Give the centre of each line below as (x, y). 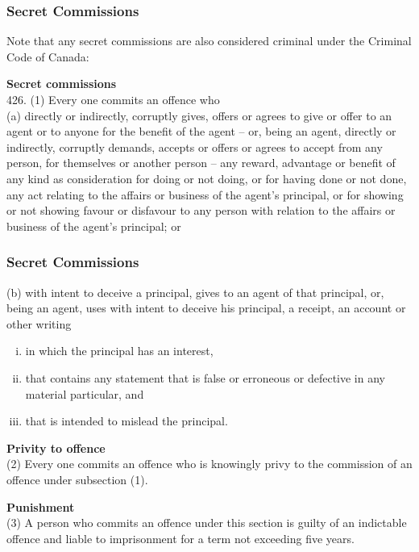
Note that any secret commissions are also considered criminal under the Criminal (209, 41)
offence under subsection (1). (77, 479)
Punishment (41, 506)
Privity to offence (56, 447)
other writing (39, 323)
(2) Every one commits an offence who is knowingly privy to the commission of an (209, 464)
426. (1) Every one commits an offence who (113, 99)
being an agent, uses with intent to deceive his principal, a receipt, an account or (206, 308)
